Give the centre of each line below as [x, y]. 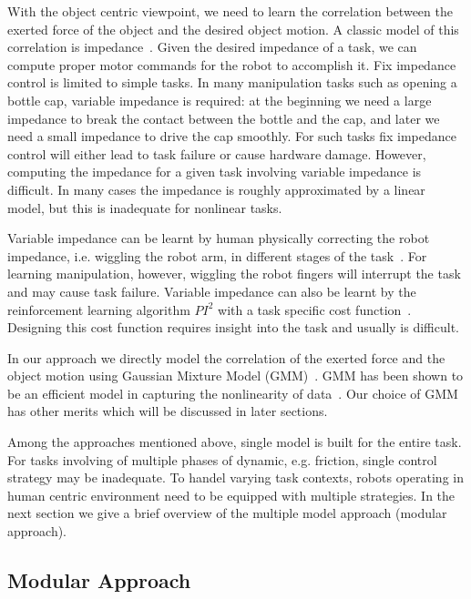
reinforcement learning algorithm [99, 309]
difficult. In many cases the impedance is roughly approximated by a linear [216, 189]
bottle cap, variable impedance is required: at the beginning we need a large [220, 100]
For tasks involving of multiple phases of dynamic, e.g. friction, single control [222, 459]
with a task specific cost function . [315, 309]
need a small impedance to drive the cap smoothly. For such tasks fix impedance [232, 136]
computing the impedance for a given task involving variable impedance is [215, 172]
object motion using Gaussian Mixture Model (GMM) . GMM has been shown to [235, 376]
